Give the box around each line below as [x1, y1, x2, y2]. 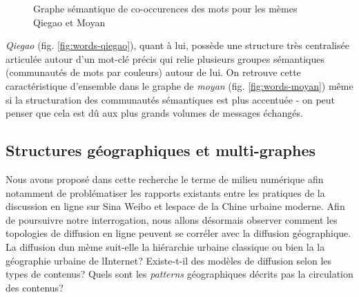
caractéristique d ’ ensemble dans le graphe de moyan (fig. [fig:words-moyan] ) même [6, 78, 353, 93]
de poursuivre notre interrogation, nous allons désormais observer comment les [6, 212, 338, 227]
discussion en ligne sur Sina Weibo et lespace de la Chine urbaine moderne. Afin [6, 199, 345, 213]
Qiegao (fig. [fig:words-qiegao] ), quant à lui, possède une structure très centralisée [6, 38, 349, 52]
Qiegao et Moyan [33, 15, 106, 29]
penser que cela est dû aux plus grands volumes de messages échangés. [6, 106, 303, 120]
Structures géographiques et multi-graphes [6, 140, 316, 161]
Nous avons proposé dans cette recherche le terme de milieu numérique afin [6, 171, 324, 186]
